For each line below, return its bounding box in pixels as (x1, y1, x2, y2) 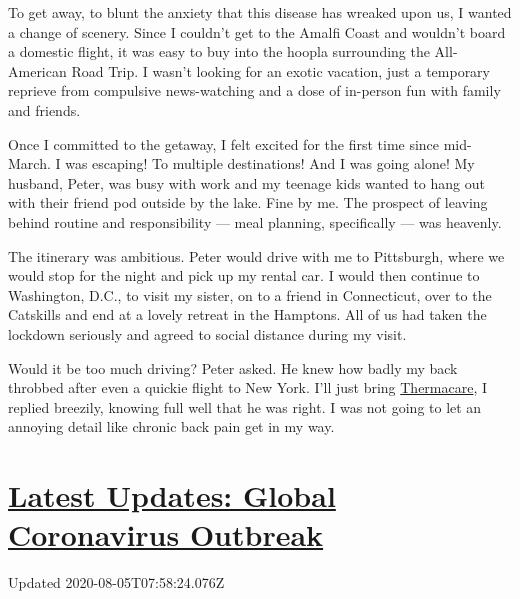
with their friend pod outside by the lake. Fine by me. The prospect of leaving (8, 192, 488, 213)
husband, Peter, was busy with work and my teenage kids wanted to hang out (8, 172, 485, 193)
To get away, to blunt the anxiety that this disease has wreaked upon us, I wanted (8, 2, 512, 22)
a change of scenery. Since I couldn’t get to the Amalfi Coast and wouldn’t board (8, 21, 506, 42)
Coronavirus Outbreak (8, 514, 324, 555)
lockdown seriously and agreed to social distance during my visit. (8, 323, 407, 344)
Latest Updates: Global (8, 475, 336, 516)
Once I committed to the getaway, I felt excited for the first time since (8, 133, 440, 154)
